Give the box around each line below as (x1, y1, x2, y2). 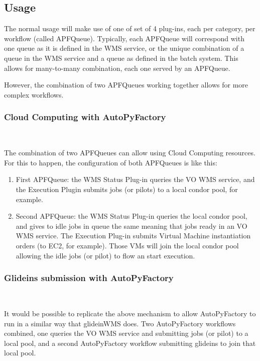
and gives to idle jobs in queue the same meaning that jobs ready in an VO (16, 220, 247, 231)
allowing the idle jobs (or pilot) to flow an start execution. (16, 250, 195, 260)
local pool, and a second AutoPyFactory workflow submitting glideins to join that (4, 337, 256, 348)
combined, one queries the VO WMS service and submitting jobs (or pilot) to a (4, 328, 248, 338)
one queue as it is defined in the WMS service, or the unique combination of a (4, 43, 244, 53)
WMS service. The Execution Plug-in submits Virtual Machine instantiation (16, 230, 251, 241)
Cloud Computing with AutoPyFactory (4, 111, 166, 123)
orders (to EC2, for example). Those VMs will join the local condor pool (16, 240, 239, 250)
